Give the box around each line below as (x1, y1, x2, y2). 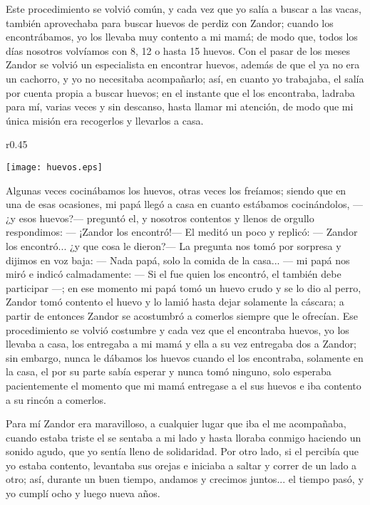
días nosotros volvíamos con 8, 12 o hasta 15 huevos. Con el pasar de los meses (6, 43, 350, 58)
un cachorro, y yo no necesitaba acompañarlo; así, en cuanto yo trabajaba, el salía (6, 71, 364, 85)
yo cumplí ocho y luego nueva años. (6, 486, 160, 501)
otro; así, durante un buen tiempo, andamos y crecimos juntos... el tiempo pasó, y (6, 472, 364, 486)
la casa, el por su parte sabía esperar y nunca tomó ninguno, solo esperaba (6, 364, 332, 379)
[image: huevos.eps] (6, 162, 103, 172)
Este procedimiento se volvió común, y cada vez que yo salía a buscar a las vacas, (6, 1, 361, 16)
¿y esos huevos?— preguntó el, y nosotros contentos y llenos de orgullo (6, 210, 314, 225)
